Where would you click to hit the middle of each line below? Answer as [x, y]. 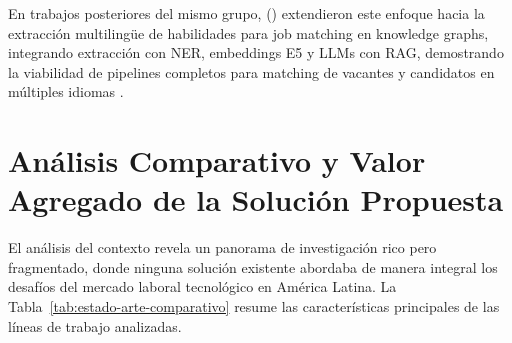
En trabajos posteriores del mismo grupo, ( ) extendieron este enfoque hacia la [246, 13]
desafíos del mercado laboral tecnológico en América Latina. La [202, 286]
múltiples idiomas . [66, 91]
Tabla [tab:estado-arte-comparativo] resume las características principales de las [254, 306]
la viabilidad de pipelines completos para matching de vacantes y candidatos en [251, 71]
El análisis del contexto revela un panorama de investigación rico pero [222, 247]
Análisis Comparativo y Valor [217, 160]
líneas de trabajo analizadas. [95, 325]
